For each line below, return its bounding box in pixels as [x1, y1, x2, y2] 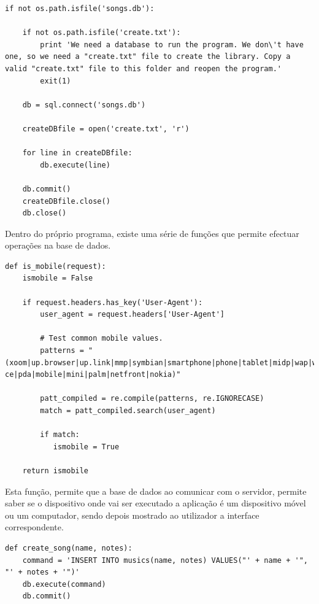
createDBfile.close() [22, 196, 110, 206]
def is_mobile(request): [5, 261, 106, 271]
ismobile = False [22, 274, 93, 283]
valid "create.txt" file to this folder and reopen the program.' [5, 64, 282, 73]
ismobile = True [53, 442, 120, 451]
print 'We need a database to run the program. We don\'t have [40, 40, 304, 49]
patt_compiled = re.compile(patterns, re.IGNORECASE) [40, 394, 264, 403]
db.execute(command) [22, 579, 106, 589]
